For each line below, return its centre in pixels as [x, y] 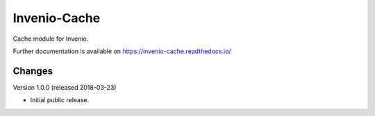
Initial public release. [60, 100]
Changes [33, 71]
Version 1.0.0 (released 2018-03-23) [65, 87]
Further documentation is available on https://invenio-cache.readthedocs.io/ [122, 51]
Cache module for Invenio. [51, 39]
